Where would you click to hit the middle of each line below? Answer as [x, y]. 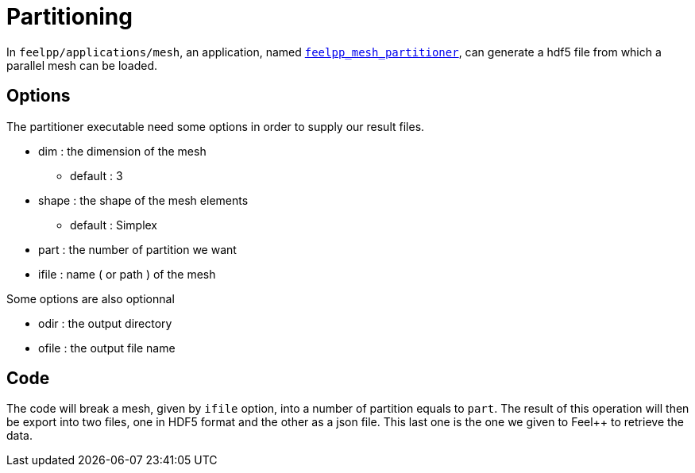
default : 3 [97, 175]
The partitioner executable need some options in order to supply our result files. [216, 126]
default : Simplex [114, 225]
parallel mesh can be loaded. [82, 65]
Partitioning [69, 17]
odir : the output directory [105, 323]
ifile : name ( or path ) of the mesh [127, 274]
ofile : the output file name [107, 348]
